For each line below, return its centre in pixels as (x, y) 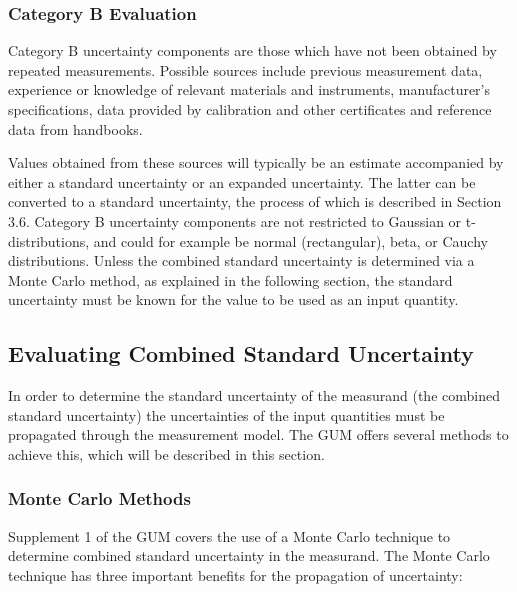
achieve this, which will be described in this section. (166, 453)
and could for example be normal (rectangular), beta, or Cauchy (290, 240)
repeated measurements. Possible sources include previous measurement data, (245, 69)
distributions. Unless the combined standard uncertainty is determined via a (241, 260)
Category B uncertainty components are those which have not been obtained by (252, 50)
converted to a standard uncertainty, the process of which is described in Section (255, 201)
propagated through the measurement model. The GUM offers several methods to (258, 434)
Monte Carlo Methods (99, 498)
